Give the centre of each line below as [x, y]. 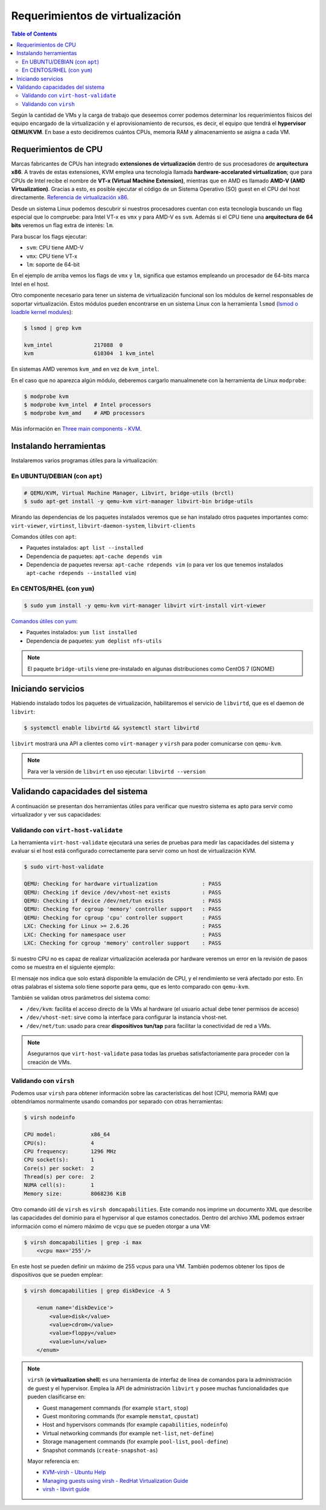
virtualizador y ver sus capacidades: [56, 814]
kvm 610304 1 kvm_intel [89, 354]
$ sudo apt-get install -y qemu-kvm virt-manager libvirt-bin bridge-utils [139, 502]
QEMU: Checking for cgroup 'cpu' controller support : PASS [123, 917]
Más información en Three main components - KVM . [76, 429]
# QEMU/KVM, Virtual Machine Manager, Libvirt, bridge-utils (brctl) [129, 493]
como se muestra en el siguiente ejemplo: [63, 967]
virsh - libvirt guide [66, 1489]
